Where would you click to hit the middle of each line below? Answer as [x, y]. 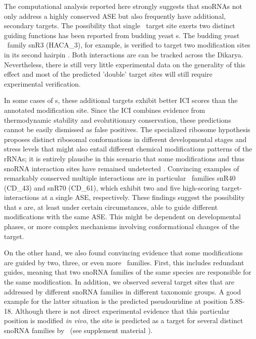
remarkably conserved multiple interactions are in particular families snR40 [120, 178]
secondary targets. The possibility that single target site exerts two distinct [120, 25]
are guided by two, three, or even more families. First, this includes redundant [124, 262]
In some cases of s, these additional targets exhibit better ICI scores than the [121, 100]
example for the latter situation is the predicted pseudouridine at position [116, 301]
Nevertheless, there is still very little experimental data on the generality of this [125, 64]
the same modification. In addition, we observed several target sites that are [119, 282]
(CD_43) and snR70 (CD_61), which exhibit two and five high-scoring [112, 187]
